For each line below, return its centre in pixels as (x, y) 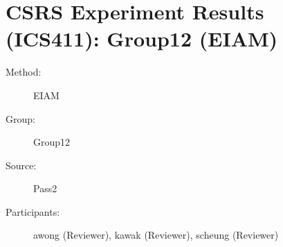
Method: (24, 72)
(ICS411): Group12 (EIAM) (142, 39)
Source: (21, 165)
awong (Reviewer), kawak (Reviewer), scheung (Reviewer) (156, 235)
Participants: (33, 211)
